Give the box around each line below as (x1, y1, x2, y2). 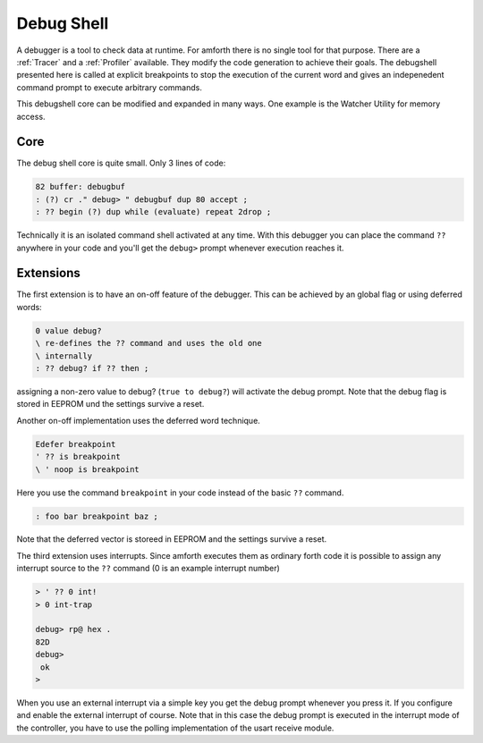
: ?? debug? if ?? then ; (35, 363, 149, 373)
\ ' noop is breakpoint (35, 464, 140, 474)
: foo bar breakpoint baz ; (35, 511, 158, 521)
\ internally (35, 350, 93, 361)
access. (16, 111, 46, 122)
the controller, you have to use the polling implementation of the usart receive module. (16, 722, 335, 733)
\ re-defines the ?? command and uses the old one (35, 338, 263, 349)
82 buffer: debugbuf (35, 182, 125, 192)
